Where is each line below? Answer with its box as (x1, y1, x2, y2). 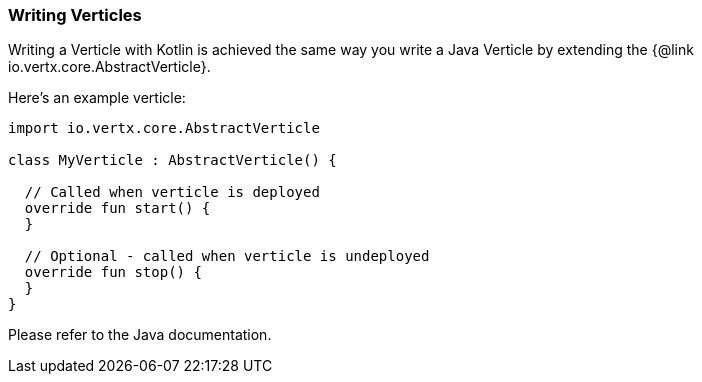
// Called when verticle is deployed (24, 184, 320, 201)
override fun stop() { (24, 264, 202, 281)
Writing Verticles (8, 5, 142, 25)
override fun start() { (24, 200, 211, 217)
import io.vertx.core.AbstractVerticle (8, 120, 320, 137)
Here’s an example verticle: (8, 89, 186, 107)
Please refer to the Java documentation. (8, 326, 272, 344)
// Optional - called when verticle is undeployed (24, 248, 430, 265)
